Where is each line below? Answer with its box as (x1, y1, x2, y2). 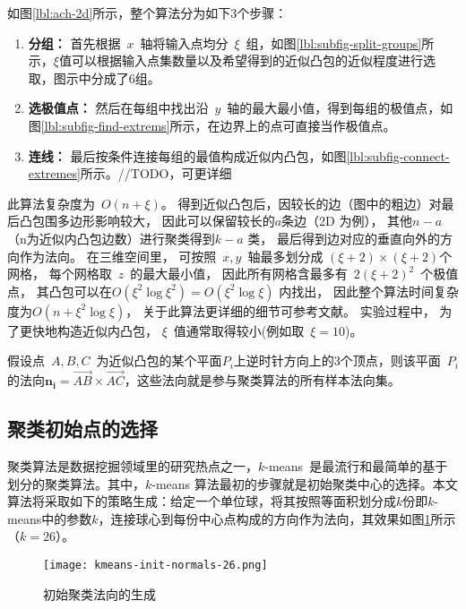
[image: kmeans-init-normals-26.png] (43, 558, 268, 571)
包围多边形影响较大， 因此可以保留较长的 (31, 211, 275, 230)
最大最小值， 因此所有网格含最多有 (142, 264, 348, 283)
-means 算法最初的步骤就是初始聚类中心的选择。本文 (151, 474, 458, 493)
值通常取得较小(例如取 (173, 321, 305, 339)
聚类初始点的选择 (7, 415, 158, 442)
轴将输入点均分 (140, 33, 229, 52)
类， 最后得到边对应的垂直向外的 (247, 228, 440, 247)
